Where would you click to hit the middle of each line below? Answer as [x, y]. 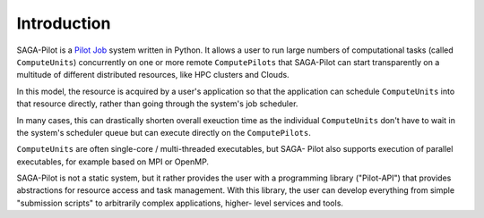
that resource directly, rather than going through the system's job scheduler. [157, 104]
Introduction [64, 23]
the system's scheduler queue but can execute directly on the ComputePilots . [164, 132]
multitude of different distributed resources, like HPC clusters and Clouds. [153, 75]
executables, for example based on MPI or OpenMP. [113, 162]
